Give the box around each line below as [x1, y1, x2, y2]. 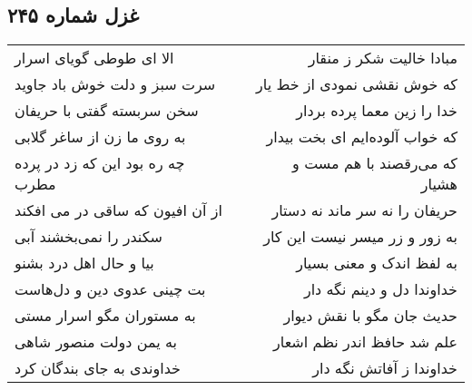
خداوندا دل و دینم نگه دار [303, 278, 457, 300]
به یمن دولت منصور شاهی [15, 331, 177, 353]
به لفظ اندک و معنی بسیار [296, 252, 457, 274]
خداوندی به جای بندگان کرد [15, 357, 181, 379]
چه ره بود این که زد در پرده [15, 152, 185, 174]
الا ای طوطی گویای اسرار [15, 47, 174, 69]
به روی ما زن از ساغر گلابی [15, 126, 186, 148]
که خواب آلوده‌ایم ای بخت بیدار [266, 126, 457, 148]
